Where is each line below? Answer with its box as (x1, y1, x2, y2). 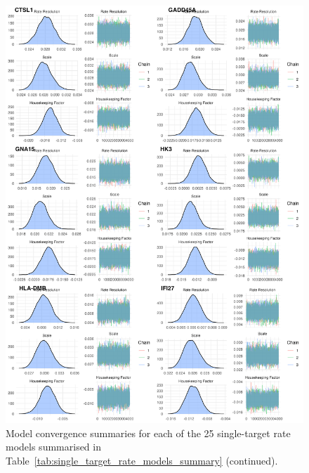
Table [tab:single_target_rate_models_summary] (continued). (6, 453, 278, 467)
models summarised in (6, 439, 101, 454)
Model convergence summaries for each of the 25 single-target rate (6, 425, 291, 440)
